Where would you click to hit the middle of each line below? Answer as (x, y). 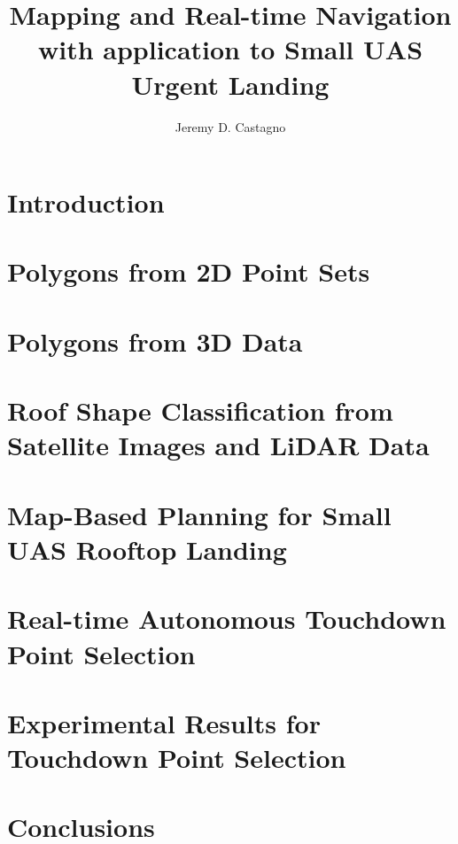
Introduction (86, 202)
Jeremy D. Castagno (230, 126)
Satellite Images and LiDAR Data (218, 445)
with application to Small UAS (230, 49)
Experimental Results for (164, 722)
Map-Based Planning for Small (199, 514)
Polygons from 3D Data (155, 341)
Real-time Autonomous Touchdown (227, 619)
